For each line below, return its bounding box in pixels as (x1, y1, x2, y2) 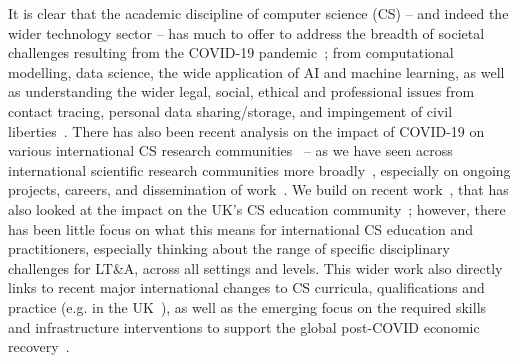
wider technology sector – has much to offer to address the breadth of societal (8, 22, 485, 43)
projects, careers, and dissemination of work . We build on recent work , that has (8, 179, 509, 200)
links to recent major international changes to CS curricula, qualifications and (8, 277, 485, 298)
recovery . (8, 336, 70, 357)
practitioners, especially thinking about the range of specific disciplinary (8, 238, 450, 259)
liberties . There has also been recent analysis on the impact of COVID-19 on (8, 120, 485, 141)
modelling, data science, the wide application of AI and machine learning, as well (8, 61, 505, 82)
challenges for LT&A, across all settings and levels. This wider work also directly (8, 257, 503, 278)
